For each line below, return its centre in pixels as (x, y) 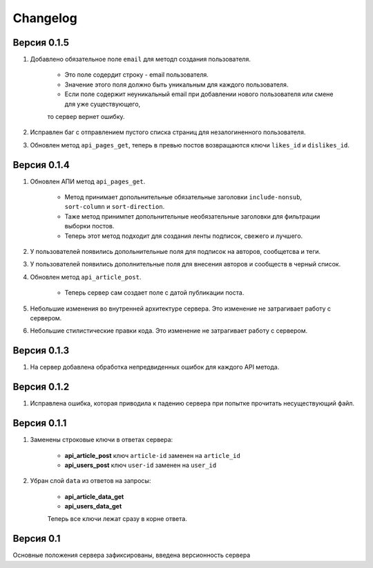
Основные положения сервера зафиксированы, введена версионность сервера (132, 555)
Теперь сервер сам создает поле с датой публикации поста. (154, 293)
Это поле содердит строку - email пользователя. (136, 75)
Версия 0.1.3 (41, 350)
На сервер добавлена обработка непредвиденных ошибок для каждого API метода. (155, 367)
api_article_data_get (94, 496)
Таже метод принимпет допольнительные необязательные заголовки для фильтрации (192, 216)
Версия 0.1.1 (40, 423)
